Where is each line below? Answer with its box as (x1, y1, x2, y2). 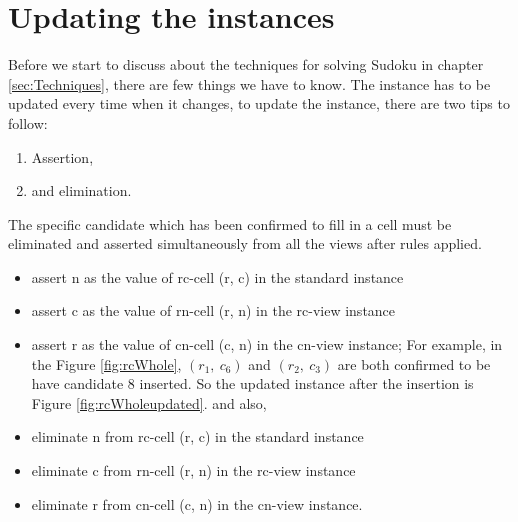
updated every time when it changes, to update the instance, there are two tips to (8, 93, 510, 114)
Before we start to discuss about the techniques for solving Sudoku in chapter (8, 54, 484, 75)
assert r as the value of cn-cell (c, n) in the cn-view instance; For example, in (31, 334, 503, 355)
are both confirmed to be (337, 353, 491, 374)
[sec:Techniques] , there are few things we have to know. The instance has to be (8, 73, 491, 94)
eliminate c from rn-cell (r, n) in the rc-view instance (31, 460, 356, 481)
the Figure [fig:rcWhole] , (31, 353, 182, 374)
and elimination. (31, 180, 132, 201)
